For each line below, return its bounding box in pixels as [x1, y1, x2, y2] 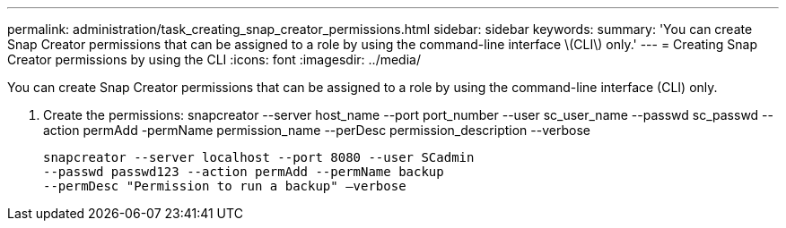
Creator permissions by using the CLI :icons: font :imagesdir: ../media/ [7, 52, 421, 67]
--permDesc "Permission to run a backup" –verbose [43, 179, 406, 193]
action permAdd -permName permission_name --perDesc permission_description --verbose [43, 122, 590, 138]
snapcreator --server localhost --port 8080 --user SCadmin [43, 150, 475, 165]
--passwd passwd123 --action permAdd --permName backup [43, 165, 444, 179]
